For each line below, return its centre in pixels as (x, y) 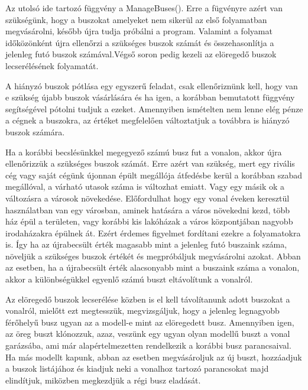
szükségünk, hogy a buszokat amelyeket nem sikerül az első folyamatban (136, 19)
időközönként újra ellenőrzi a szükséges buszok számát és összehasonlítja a (140, 42)
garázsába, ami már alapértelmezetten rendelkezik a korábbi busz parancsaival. (148, 345)
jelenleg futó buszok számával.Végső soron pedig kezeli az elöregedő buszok (141, 54)
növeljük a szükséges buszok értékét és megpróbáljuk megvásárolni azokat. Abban (153, 256)
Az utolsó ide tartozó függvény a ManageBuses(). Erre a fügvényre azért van (144, 8)
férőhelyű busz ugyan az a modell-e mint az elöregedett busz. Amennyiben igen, (150, 322)
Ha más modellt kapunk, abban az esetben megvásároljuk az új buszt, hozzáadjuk (154, 357)
